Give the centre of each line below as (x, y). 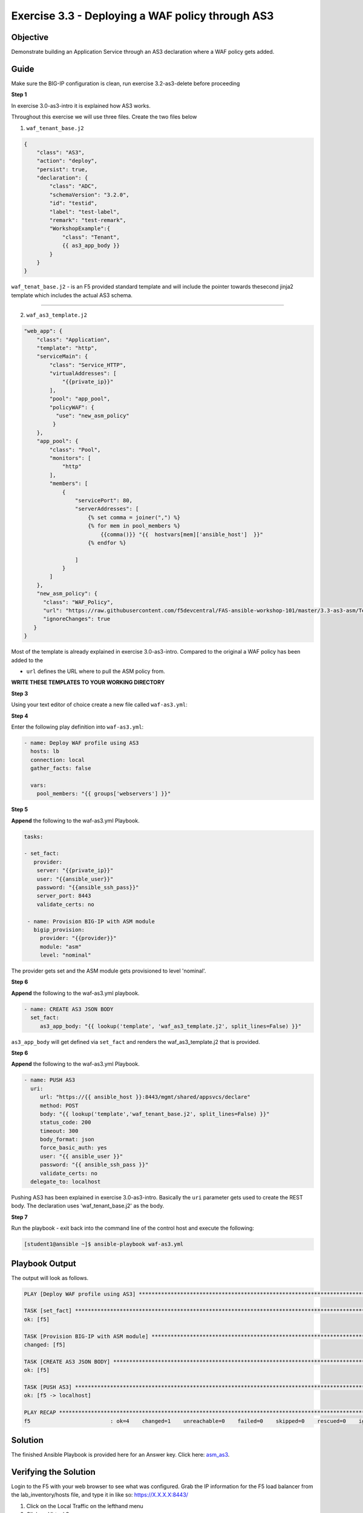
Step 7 (19, 1217)
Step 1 (19, 94)
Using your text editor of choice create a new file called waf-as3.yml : (99, 704)
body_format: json (67, 1140)
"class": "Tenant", (91, 237)
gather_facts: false (61, 768)
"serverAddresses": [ (107, 509)
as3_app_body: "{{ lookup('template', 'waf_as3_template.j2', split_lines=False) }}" (171, 1026)
